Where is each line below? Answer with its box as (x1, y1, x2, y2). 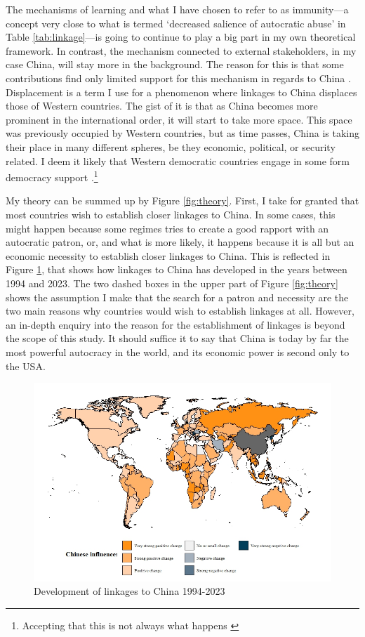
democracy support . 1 (6, 168, 98, 184)
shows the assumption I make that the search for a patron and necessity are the (6, 289, 349, 304)
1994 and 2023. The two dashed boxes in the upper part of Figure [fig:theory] (6, 275, 338, 290)
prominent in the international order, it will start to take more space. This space (6, 112, 352, 126)
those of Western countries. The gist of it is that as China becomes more (6, 98, 318, 113)
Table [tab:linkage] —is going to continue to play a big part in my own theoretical (6, 29, 356, 44)
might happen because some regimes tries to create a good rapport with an (6, 221, 329, 235)
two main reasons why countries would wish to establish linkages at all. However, (6, 303, 354, 318)
